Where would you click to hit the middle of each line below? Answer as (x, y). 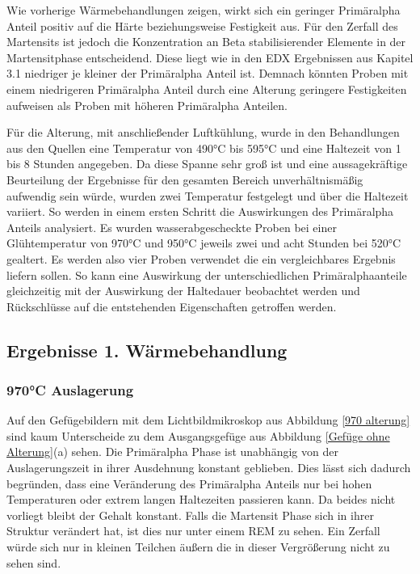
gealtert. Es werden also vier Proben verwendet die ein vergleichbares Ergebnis (201, 258)
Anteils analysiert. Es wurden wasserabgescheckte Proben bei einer (172, 227)
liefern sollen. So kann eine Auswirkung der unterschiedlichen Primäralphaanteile (207, 274)
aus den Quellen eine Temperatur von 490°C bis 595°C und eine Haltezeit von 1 (204, 148)
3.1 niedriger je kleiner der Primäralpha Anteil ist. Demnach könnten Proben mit (208, 73)
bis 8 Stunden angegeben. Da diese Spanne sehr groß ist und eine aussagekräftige (207, 164)
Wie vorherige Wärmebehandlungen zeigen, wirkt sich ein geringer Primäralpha (204, 10)
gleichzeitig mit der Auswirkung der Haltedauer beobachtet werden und (183, 291)
